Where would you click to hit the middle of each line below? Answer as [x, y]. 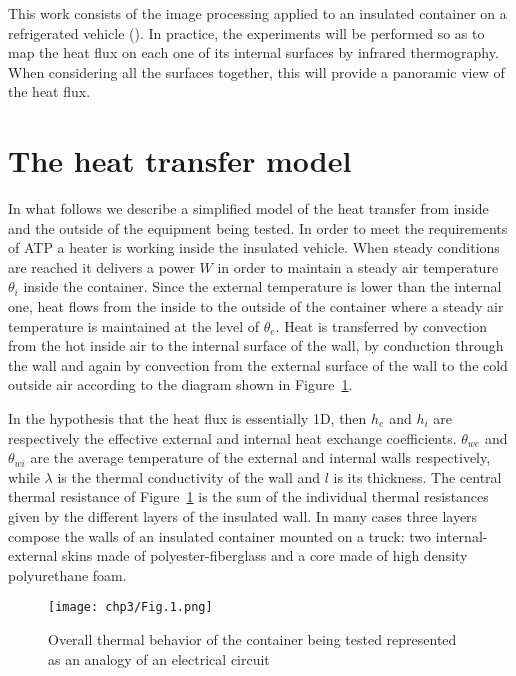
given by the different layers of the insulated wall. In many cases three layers [243, 516]
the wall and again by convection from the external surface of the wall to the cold [258, 364]
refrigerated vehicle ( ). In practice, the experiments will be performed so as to [246, 32]
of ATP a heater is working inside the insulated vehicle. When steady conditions [254, 247]
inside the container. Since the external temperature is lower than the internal [262, 286]
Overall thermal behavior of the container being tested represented [252, 639]
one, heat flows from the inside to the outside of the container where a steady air [256, 306]
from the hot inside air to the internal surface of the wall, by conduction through [256, 345]
